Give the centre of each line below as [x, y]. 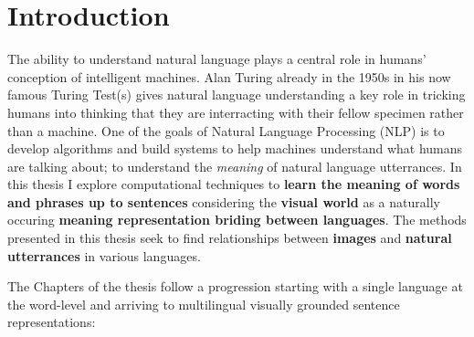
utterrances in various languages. [104, 255]
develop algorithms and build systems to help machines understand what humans [235, 148]
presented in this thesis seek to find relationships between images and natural [230, 238]
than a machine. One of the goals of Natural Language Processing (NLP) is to [226, 130]
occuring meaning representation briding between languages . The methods [237, 220]
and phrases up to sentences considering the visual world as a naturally [224, 201]
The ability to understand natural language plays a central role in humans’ [217, 59]
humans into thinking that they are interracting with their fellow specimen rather [236, 112]
